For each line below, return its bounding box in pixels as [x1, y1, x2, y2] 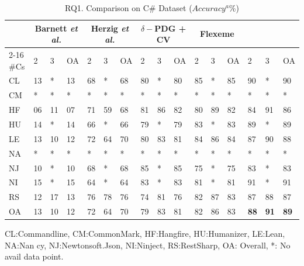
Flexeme [199, 27, 234, 40]
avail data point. [5, 250, 64, 262]
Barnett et [34, 22, 78, 34]
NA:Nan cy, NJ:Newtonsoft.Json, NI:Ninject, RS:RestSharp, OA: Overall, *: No [5, 239, 291, 251]
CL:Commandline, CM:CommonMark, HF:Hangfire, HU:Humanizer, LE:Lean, [5, 227, 285, 240]
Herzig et [91, 22, 129, 34]
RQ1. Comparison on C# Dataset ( [65, 2, 192, 13]
